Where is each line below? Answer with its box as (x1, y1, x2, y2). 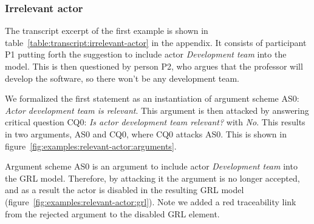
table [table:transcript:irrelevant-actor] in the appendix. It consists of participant (5, 36, 307, 48)
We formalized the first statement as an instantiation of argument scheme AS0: (5, 92, 299, 105)
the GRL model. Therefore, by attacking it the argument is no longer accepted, (5, 171, 300, 184)
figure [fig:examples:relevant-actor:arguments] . (5, 139, 177, 152)
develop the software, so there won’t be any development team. (5, 71, 239, 84)
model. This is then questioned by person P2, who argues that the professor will (5, 60, 303, 72)
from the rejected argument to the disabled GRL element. (5, 207, 220, 220)
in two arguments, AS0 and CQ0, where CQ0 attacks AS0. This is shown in (5, 127, 287, 140)
